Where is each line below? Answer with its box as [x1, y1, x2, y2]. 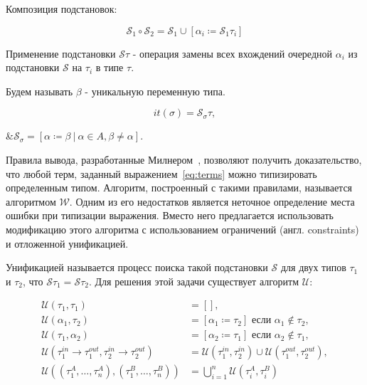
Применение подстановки [6, 46, 116, 60]
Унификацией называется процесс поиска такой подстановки [6, 260, 268, 275]
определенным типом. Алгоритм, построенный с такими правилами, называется [6, 180, 353, 195]
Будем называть [6, 83, 73, 98]
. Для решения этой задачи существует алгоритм [88, 273, 299, 288]
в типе [95, 60, 124, 75]
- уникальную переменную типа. [85, 83, 225, 98]
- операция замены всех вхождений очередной [132, 46, 332, 60]
